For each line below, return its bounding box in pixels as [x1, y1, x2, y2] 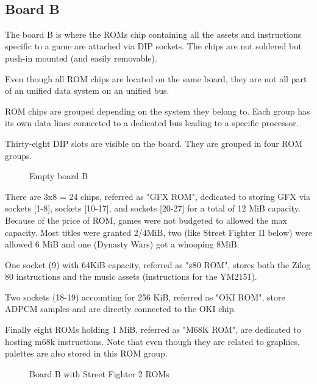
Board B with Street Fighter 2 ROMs [29, 367, 169, 380]
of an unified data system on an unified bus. [5, 84, 169, 97]
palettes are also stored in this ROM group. [5, 347, 168, 360]
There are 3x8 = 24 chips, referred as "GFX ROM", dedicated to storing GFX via [5, 190, 310, 202]
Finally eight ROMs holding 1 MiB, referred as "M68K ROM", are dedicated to [5, 323, 301, 336]
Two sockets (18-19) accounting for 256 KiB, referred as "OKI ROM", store [5, 290, 285, 303]
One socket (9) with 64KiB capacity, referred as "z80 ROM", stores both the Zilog [5, 258, 311, 271]
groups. [5, 149, 32, 162]
